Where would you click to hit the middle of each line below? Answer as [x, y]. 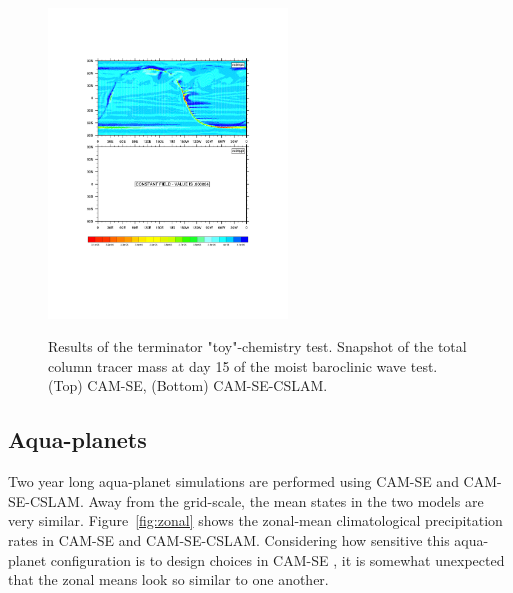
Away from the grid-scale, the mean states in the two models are [286, 500]
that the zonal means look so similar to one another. [168, 579]
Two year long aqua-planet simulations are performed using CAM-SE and [233, 481]
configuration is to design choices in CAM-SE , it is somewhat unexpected [277, 559]
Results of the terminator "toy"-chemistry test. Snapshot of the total [257, 346]
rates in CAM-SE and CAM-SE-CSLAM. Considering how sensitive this [229, 540]
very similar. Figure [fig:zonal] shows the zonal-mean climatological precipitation [255, 520]
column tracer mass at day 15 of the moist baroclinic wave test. [243, 365]
